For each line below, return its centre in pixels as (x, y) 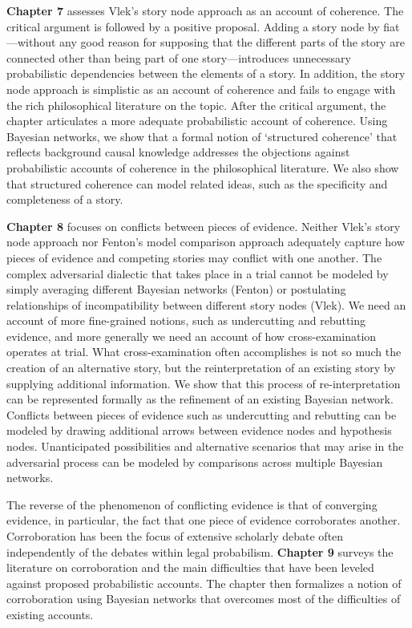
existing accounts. (50, 614)
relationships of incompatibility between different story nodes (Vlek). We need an (206, 304)
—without (31, 42)
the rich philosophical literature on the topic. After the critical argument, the (196, 105)
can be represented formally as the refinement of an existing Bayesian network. (200, 399)
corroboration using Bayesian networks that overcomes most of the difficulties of (204, 599)
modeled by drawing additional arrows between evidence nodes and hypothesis (199, 430)
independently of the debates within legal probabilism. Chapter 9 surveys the (200, 551)
